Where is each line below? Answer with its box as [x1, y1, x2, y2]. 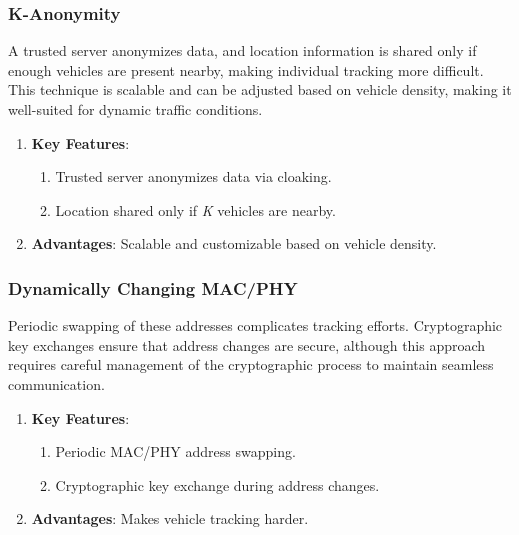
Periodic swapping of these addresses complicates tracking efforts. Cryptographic [8, 315, 503, 336]
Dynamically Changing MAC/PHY [8, 275, 298, 300]
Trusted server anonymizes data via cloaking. [55, 166, 332, 187]
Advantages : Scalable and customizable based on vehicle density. [31, 233, 437, 254]
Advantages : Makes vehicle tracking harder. [31, 508, 309, 529]
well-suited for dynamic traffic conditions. [8, 99, 263, 119]
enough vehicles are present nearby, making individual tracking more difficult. [8, 59, 484, 80]
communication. [8, 373, 105, 394]
